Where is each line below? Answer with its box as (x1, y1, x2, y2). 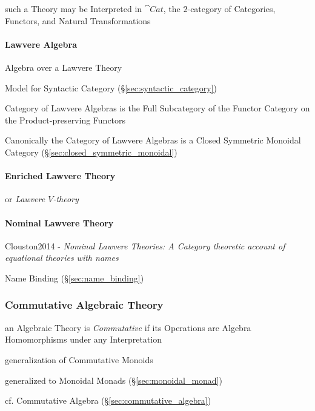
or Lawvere (5, 192, 45, 205)
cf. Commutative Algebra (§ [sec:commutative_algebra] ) (5, 394, 211, 407)
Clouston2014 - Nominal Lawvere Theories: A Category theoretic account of (5, 239, 285, 252)
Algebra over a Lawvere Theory (5, 61, 122, 73)
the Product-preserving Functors (5, 113, 126, 126)
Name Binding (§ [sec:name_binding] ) (5, 271, 144, 284)
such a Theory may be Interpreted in (5, 2, 142, 15)
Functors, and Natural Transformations (5, 14, 151, 27)
